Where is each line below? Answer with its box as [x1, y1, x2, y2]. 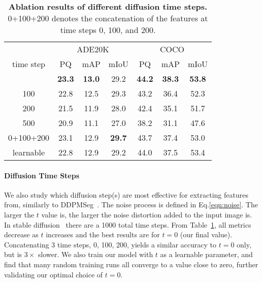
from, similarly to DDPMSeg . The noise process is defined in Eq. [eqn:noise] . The [4, 199, 258, 210]
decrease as [4, 229, 39, 240]
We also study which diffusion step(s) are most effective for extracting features [4, 189, 248, 200]
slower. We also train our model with [38, 249, 153, 260]
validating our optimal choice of [4, 269, 103, 279]
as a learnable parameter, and [160, 249, 253, 260]
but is [4, 249, 22, 260]
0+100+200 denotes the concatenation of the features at [8, 12, 208, 24]
